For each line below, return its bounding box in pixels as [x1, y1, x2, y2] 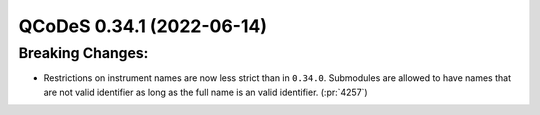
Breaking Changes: [18, 44, 149, 62]
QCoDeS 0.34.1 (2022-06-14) [18, 15, 268, 37]
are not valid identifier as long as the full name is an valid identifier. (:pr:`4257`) [43, 86, 369, 98]
